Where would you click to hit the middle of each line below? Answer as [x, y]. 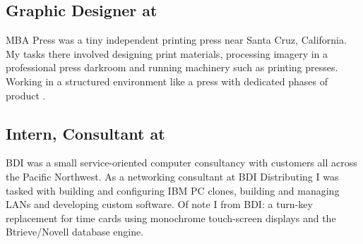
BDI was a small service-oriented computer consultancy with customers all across [181, 163]
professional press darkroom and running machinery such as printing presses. [172, 67]
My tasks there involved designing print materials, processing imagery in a [167, 53]
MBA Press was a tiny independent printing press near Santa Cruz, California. [176, 40]
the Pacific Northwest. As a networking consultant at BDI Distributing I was [172, 176]
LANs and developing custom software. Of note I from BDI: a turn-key [159, 204]
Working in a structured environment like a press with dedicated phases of [167, 81]
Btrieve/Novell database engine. [75, 232]
